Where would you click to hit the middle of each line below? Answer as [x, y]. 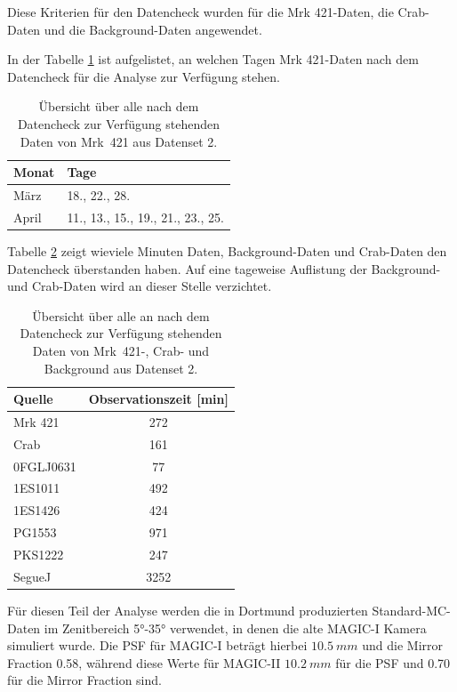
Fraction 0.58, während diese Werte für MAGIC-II [144, 662]
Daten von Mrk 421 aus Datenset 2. [119, 141]
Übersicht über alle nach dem [119, 106]
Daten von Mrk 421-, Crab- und [121, 350]
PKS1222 [39, 554]
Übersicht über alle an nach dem [121, 315]
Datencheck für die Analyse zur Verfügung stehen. [144, 76]
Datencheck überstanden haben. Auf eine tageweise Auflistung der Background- [224, 268]
